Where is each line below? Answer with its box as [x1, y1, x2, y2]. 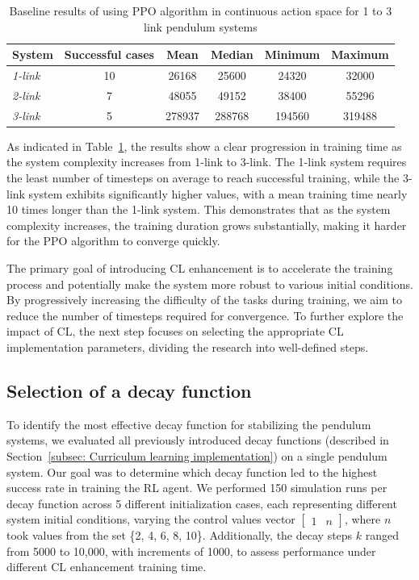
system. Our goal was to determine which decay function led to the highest [6, 463, 378, 480]
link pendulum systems [144, 18, 258, 35]
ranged [365, 527, 400, 544]
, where [344, 511, 381, 528]
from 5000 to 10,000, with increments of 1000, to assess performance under [6, 542, 376, 559]
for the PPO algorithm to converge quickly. [6, 232, 220, 249]
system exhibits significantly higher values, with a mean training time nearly [28, 185, 408, 202]
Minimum [264, 46, 321, 63]
